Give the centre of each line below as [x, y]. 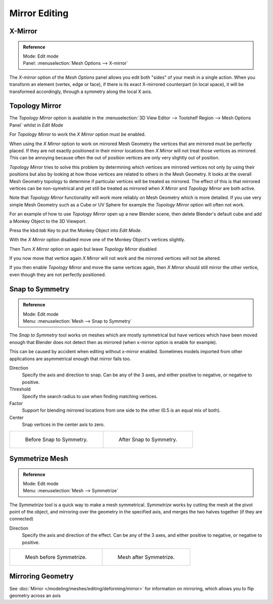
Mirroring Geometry [41, 576]
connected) [21, 519]
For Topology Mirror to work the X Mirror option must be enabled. [78, 135]
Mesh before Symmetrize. [56, 557]
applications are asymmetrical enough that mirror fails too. [70, 359]
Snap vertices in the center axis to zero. [63, 424]
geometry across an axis [35, 595]
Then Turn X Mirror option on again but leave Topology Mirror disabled [83, 249]
